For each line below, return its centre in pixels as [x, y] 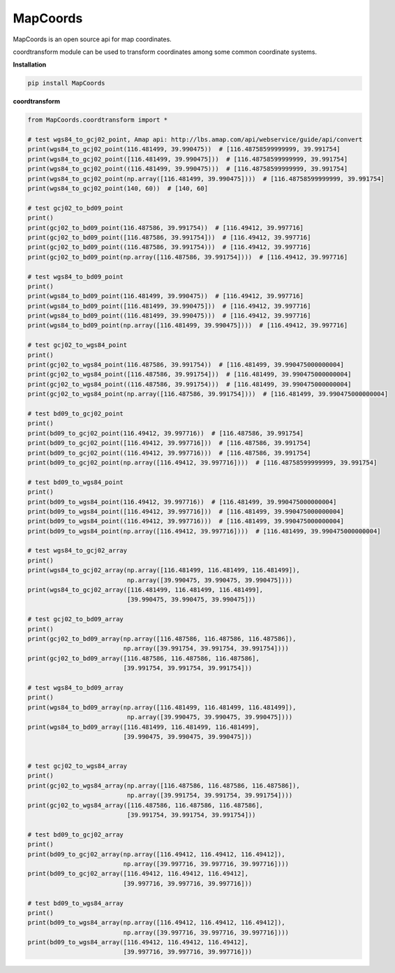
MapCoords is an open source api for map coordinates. [92, 39]
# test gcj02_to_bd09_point [75, 208]
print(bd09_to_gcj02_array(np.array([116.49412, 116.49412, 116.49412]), [156, 854]
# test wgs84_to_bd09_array [75, 688]
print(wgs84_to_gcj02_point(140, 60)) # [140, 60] [118, 189]
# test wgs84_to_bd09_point [75, 277]
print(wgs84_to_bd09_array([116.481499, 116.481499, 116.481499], [143, 727]
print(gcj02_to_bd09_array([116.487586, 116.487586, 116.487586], [143, 658]
